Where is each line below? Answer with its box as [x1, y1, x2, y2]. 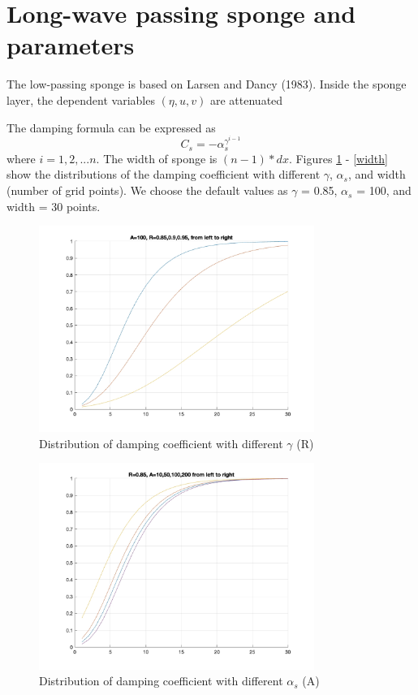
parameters [6, 28, 135, 62]
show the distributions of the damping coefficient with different [6, 166, 321, 183]
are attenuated [209, 91, 283, 108]
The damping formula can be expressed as [6, 119, 216, 136]
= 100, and [356, 182, 412, 199]
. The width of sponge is [96, 149, 218, 166]
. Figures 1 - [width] [288, 149, 388, 166]
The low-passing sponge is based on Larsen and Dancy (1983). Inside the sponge [6, 76, 407, 93]
